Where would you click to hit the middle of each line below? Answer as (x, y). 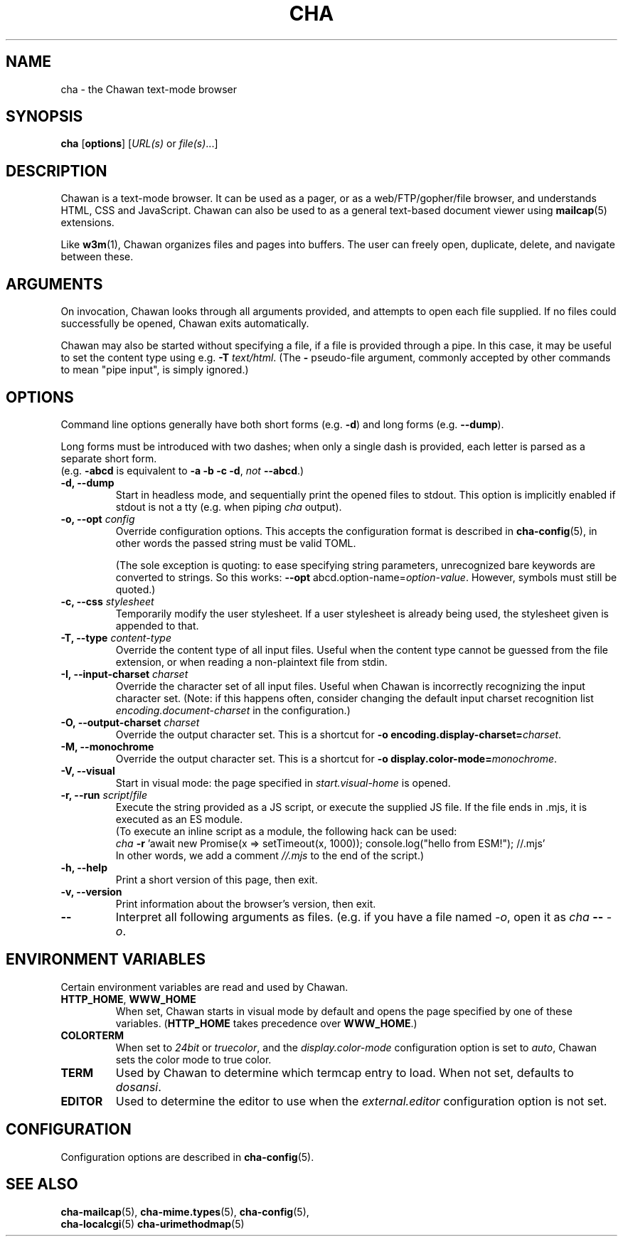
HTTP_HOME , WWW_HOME (128, 999)
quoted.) (135, 589)
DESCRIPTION (57, 171)
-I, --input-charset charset (124, 674)
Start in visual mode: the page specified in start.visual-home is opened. (283, 782)
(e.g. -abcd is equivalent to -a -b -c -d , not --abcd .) (182, 470)
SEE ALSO (42, 1184)
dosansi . (138, 1087)
